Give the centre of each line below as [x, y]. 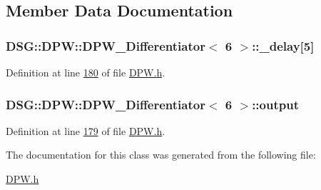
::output [275, 104]
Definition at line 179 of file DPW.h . [86, 130]
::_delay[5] [283, 45]
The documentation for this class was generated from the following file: [161, 155]
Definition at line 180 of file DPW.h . [86, 72]
